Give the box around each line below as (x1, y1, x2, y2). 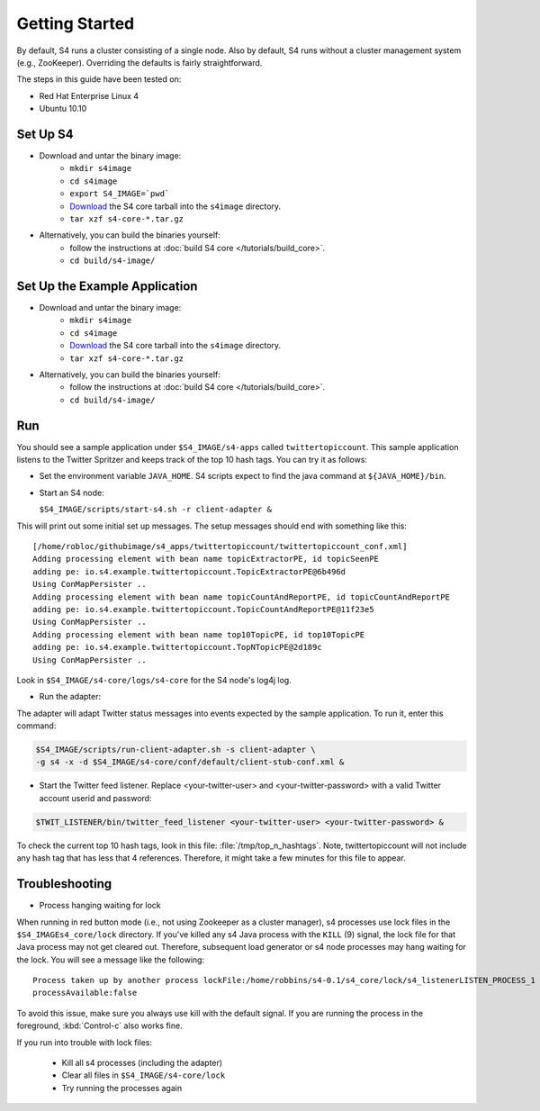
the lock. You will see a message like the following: (16, 954, 205, 965)
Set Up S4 (16, 126, 74, 141)
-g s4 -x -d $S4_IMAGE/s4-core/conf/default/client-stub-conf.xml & (35, 757, 345, 767)
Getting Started (16, 14, 135, 33)
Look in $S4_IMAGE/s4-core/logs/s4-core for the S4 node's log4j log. (16, 674, 292, 685)
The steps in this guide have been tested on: (16, 74, 182, 85)
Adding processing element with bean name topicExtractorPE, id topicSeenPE (32, 554, 380, 565)
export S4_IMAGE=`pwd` (69, 189, 170, 199)
